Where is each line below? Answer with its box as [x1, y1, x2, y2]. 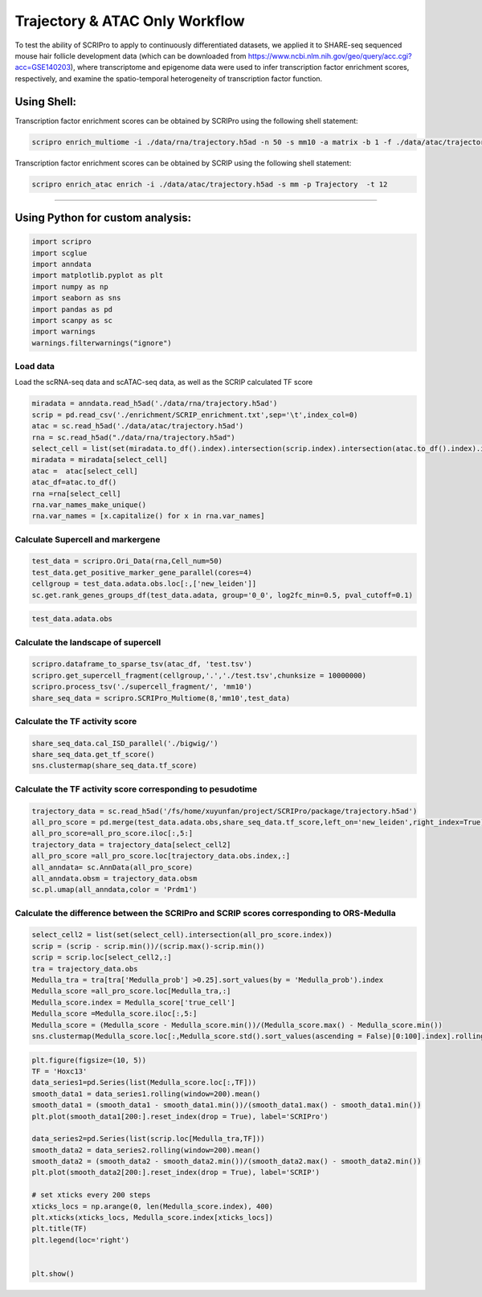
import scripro [31, 237, 92, 247]
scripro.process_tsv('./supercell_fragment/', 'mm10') [31, 682, 252, 691]
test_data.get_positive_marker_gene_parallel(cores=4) [31, 567, 252, 577]
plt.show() [31, 1269, 75, 1278]
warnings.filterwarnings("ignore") [31, 338, 172, 347]
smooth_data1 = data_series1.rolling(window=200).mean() [31, 1089, 261, 1099]
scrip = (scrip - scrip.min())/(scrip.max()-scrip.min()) [31, 941, 265, 951]
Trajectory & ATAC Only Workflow [14, 12, 245, 30]
